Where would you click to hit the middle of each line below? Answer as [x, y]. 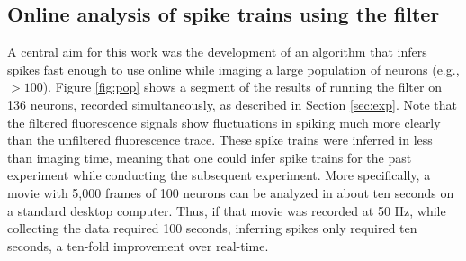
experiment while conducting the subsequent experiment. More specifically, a [219, 175]
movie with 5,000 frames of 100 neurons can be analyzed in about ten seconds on [231, 192]
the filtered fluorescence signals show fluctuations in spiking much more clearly [224, 122]
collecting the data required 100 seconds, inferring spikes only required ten [212, 228]
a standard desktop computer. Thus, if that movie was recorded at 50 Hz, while [227, 210]
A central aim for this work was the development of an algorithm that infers [217, 52]
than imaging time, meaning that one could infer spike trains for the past [210, 157]
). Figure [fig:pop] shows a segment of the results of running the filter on [242, 87]
